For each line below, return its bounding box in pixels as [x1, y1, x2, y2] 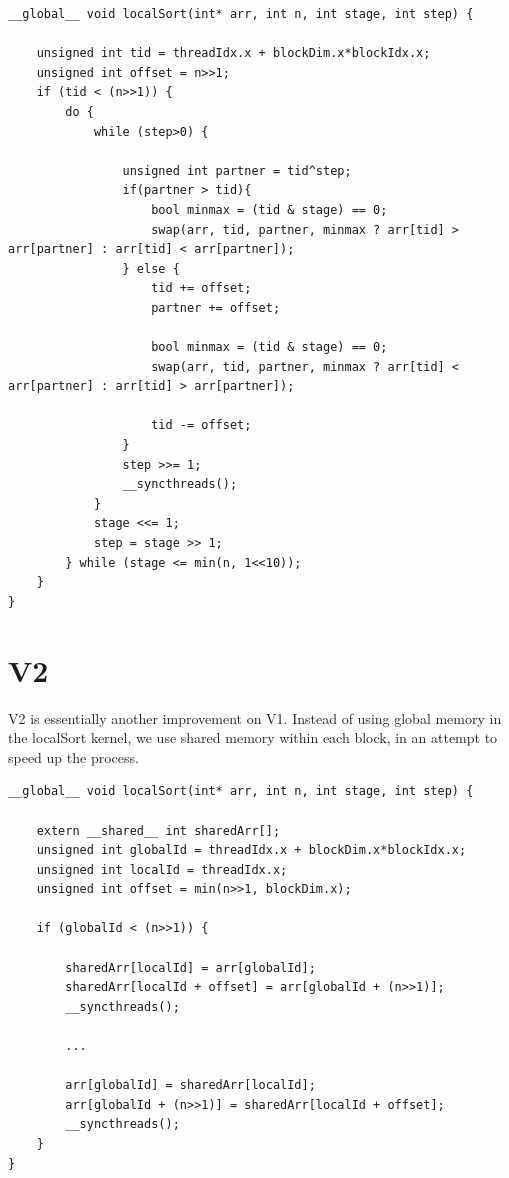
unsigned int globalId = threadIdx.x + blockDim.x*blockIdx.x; [36, 843, 467, 858]
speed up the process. [8, 746, 139, 767]
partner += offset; [151, 300, 281, 315]
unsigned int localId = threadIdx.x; [36, 862, 288, 877]
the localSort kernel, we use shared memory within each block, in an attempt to [8, 727, 498, 748]
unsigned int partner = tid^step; [122, 163, 352, 178]
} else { [122, 261, 180, 276]
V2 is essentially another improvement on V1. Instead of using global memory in [8, 707, 502, 728]
